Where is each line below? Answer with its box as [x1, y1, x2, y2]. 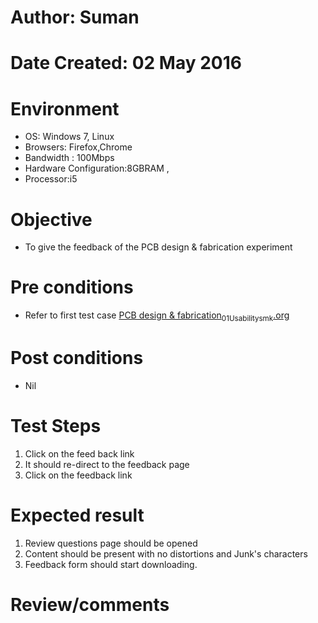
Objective [10, 208, 93, 231]
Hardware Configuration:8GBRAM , [24, 162, 170, 175]
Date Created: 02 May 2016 [10, 52, 242, 75]
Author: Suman [10, 6, 140, 29]
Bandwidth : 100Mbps [24, 152, 115, 164]
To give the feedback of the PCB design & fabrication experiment [24, 241, 293, 253]
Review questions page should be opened [24, 537, 198, 549]
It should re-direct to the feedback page [24, 458, 190, 470]
